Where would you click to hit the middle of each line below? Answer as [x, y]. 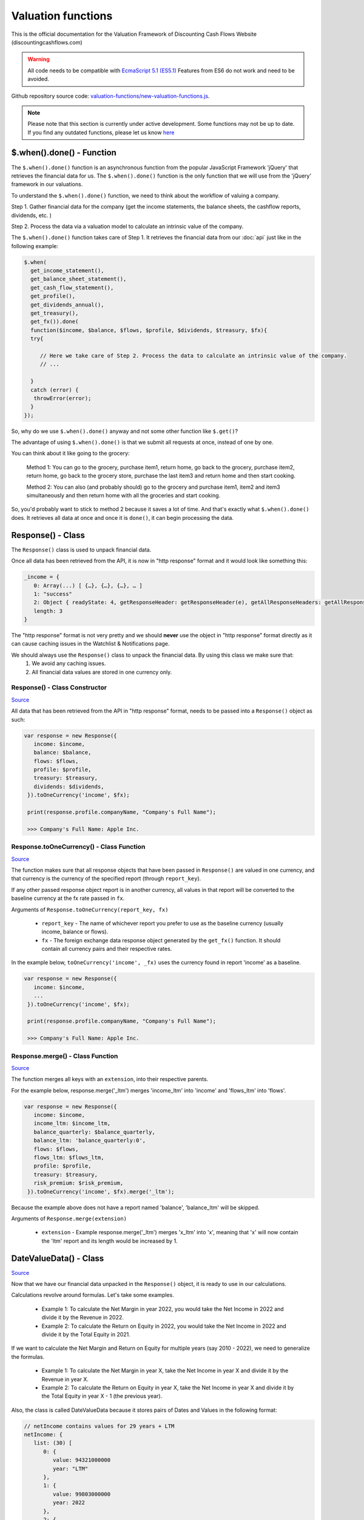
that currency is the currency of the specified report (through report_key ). [106, 879]
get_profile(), [53, 296]
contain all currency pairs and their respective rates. [107, 949]
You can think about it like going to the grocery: [70, 454]
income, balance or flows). [75, 932]
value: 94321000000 [82, 1460]
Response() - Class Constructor [59, 688]
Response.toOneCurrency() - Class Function [78, 847]
